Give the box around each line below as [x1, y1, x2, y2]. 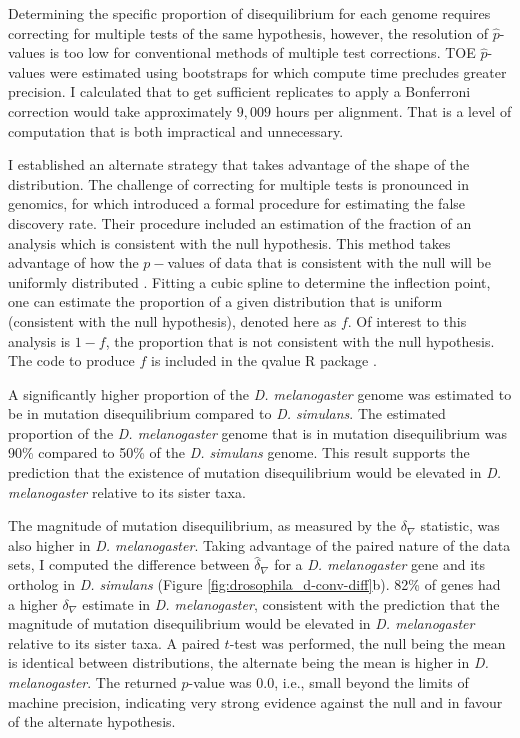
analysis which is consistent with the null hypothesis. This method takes [8, 232, 451, 253]
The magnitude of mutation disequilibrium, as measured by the [8, 515, 397, 536]
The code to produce [8, 350, 135, 371]
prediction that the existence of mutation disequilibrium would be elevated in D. [8, 462, 502, 483]
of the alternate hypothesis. [8, 711, 176, 732]
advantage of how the [8, 252, 139, 273]
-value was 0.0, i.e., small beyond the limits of [188, 672, 469, 692]
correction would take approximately [8, 100, 233, 121]
